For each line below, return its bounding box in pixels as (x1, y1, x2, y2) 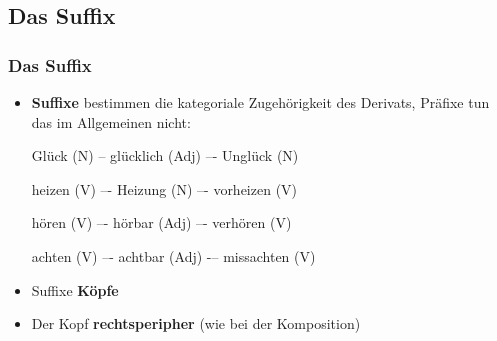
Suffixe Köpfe (31, 279, 119, 300)
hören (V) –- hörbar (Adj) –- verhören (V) (31, 212, 292, 233)
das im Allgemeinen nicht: (31, 111, 191, 132)
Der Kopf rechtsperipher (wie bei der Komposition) (31, 313, 361, 334)
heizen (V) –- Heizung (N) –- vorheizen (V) (31, 178, 298, 199)
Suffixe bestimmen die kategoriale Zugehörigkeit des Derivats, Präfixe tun (31, 92, 490, 112)
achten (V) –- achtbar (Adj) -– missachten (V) (31, 245, 316, 266)
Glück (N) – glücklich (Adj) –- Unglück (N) (31, 145, 299, 166)
